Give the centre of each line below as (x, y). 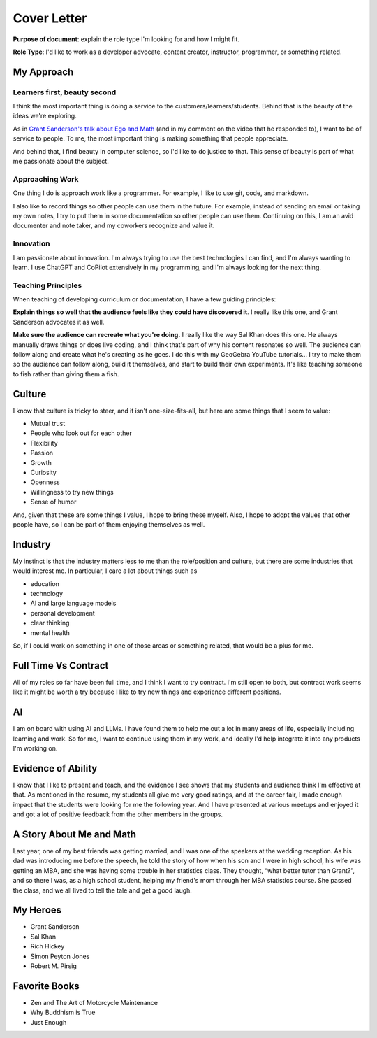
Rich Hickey (47, 946)
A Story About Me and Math (74, 834)
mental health (50, 632)
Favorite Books (46, 986)
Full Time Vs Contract (61, 666)
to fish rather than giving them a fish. (66, 374)
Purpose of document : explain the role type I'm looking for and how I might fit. (126, 39)
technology (46, 594)
